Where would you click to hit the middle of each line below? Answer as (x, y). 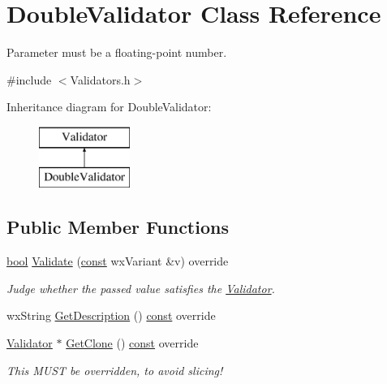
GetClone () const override (132, 343)
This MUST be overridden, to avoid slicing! (115, 370)
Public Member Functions (118, 227)
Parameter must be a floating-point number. (117, 52)
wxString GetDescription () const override (111, 315)
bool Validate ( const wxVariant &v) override (118, 261)
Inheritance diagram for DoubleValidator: (109, 107)
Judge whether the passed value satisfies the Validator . (141, 288)
